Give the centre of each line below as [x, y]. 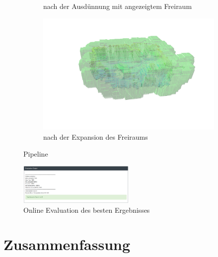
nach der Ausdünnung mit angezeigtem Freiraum [118, 6]
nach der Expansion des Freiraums [96, 136]
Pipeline [36, 153]
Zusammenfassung [67, 244]
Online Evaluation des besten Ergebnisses [87, 210]
